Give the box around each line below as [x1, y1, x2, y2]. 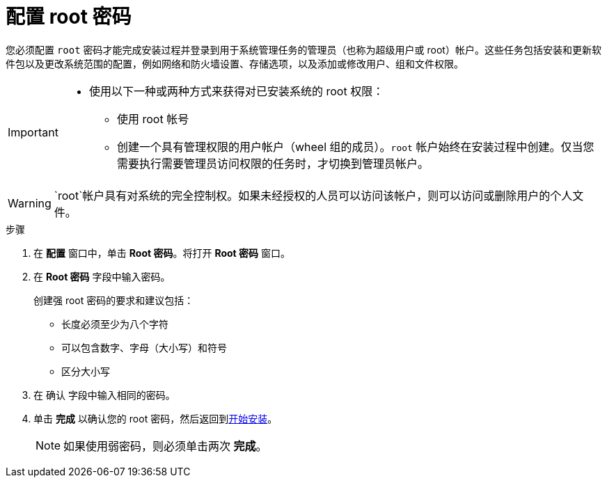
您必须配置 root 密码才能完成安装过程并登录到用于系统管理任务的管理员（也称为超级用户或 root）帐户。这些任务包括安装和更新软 [6, 43, 601, 56]
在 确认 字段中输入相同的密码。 [33, 388, 175, 401]
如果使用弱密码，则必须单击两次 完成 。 [63, 438, 267, 453]
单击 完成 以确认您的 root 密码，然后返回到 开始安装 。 [33, 412, 278, 425]
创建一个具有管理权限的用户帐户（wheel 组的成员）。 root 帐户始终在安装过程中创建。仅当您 [116, 139, 594, 154]
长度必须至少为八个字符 [61, 317, 168, 330]
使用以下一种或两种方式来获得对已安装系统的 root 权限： [88, 84, 384, 98]
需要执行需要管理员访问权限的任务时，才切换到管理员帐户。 [116, 156, 429, 171]
